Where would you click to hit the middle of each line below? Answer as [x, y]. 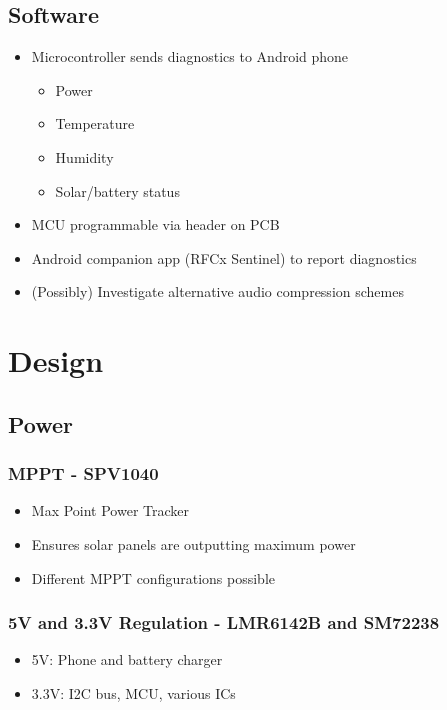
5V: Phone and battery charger [127, 659]
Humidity [84, 156]
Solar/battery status [117, 190]
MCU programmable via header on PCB [155, 224]
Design [56, 360]
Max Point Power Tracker [110, 510]
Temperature [95, 123]
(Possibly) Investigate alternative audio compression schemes [217, 291]
